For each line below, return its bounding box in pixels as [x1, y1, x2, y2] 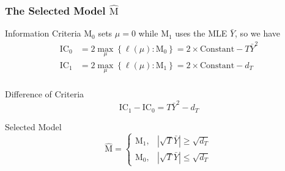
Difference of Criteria [5, 88, 84, 100]
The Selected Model [5, 2, 106, 18]
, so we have [235, 27, 280, 40]
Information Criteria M [5, 27, 92, 40]
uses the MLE [175, 27, 228, 40]
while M [138, 27, 169, 40]
